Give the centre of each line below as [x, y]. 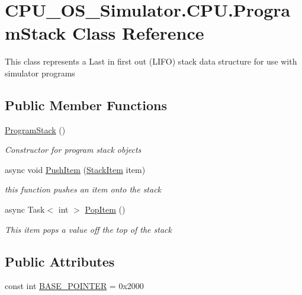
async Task [25, 209]
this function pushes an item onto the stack [83, 189]
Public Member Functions [86, 105]
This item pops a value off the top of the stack [88, 229]
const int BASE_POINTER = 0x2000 [74, 286]
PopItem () [105, 209]
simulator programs [40, 73]
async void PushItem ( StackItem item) [75, 169]
